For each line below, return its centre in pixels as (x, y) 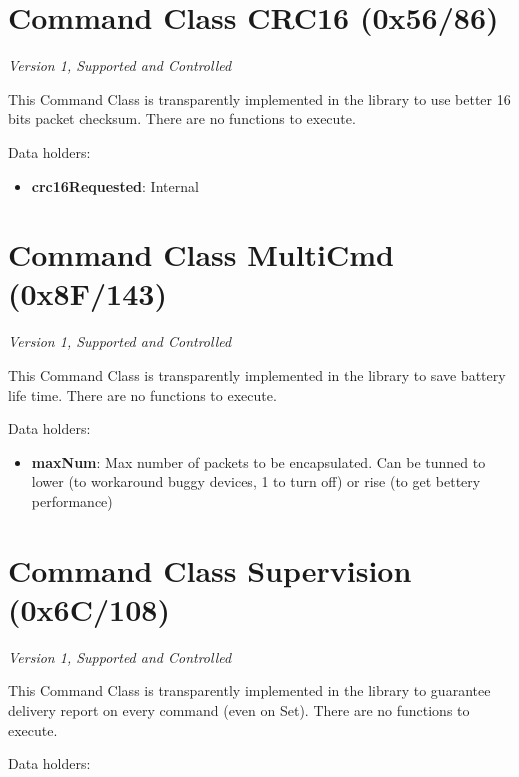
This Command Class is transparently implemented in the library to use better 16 (259, 98)
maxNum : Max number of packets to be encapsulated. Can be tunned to (258, 461)
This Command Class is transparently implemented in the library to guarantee (249, 690)
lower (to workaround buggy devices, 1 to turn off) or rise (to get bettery (256, 481)
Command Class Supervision (210, 569)
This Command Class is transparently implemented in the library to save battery (257, 375)
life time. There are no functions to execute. (142, 394)
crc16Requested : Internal (115, 185)
